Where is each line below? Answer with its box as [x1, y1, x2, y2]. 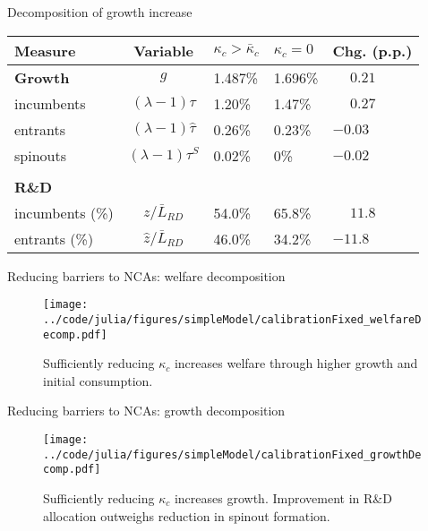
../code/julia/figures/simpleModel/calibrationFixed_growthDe [43, 448, 422, 461]
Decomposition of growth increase [7, 3, 193, 21]
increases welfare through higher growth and [174, 354, 418, 373]
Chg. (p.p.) [332, 39, 413, 61]
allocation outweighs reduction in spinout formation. [43, 506, 330, 525]
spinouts [14, 144, 66, 166]
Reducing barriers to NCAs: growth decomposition [7, 401, 286, 420]
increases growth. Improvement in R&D [174, 488, 392, 507]
